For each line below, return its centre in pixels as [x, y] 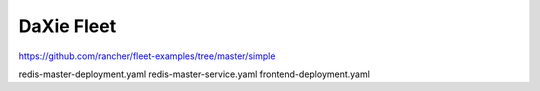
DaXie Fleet [67, 26]
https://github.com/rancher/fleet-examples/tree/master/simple [147, 56]
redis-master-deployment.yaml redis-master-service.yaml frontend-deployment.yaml [194, 74]
